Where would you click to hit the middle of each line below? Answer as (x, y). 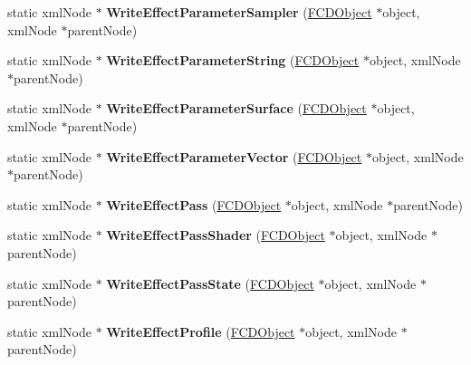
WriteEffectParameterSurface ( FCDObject (236, 108)
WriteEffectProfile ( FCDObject (201, 331)
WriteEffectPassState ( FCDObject (210, 283)
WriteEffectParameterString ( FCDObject (233, 60)
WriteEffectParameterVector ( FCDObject (234, 156)
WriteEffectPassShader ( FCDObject (216, 235)
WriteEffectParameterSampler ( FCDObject (239, 12)
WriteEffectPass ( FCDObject (194, 204)
